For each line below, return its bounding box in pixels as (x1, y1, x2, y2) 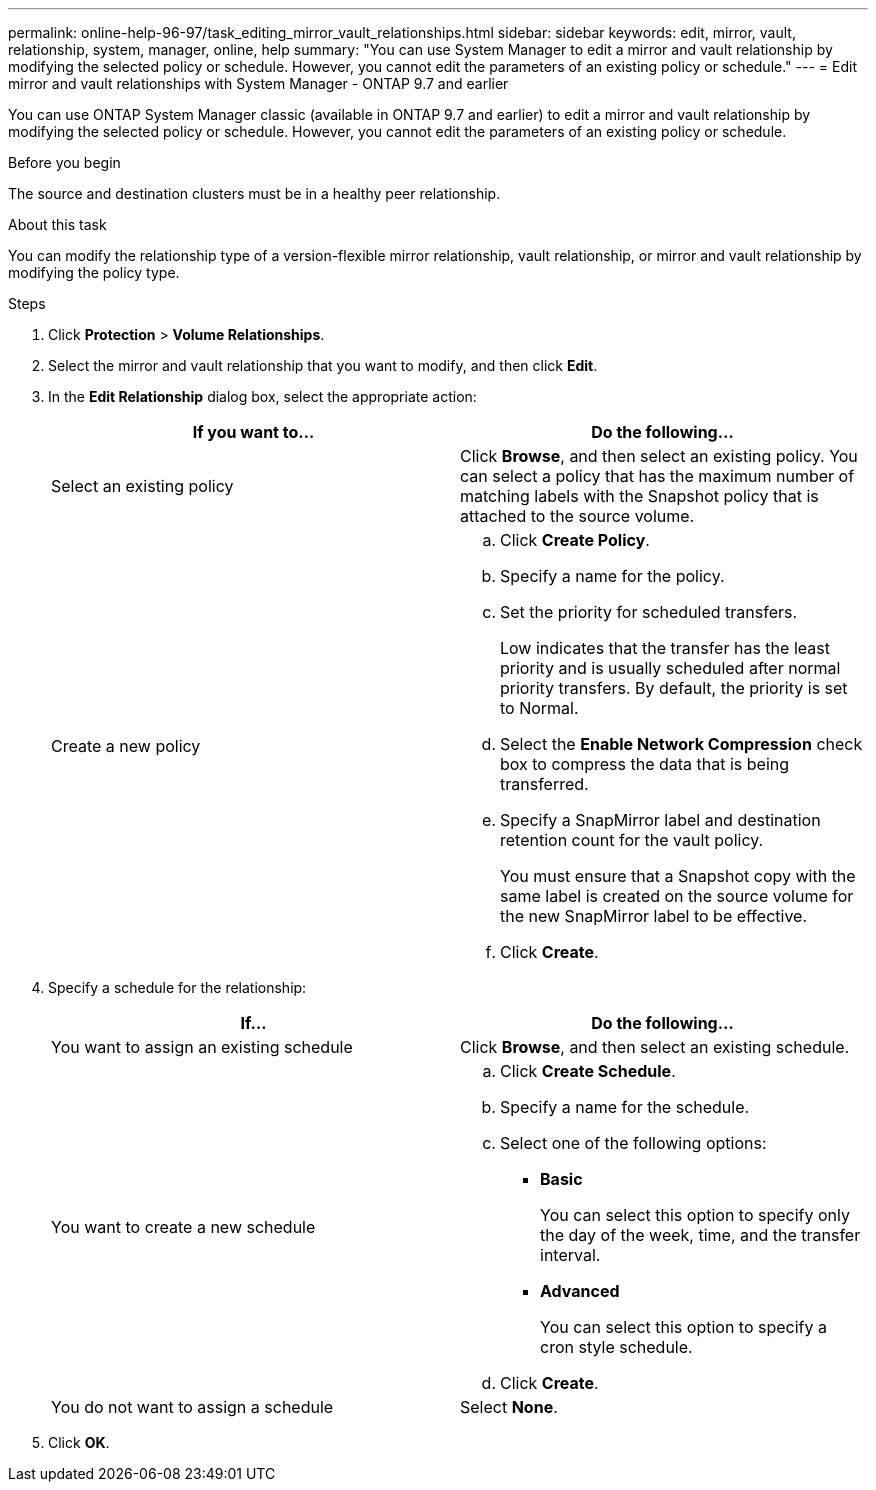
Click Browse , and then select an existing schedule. (460, 1037, 850, 1057)
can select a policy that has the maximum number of (460, 466, 855, 486)
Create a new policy (51, 736, 201, 756)
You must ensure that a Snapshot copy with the (500, 866, 856, 886)
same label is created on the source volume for (500, 886, 854, 906)
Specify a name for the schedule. (500, 1097, 750, 1117)
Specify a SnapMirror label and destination (500, 810, 821, 830)
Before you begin (8, 154, 121, 171)
